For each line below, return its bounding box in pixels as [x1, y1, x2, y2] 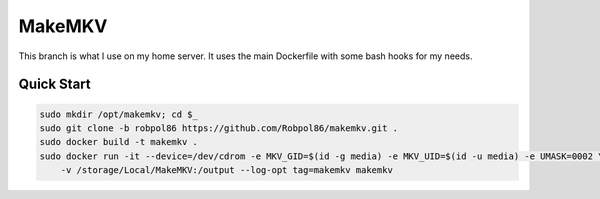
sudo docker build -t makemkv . [39, 136, 199, 148]
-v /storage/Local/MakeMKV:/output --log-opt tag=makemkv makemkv [60, 165, 394, 176]
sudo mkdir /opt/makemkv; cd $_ [39, 108, 199, 120]
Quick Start [18, 76, 91, 93]
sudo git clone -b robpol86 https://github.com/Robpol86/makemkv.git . [39, 122, 399, 134]
